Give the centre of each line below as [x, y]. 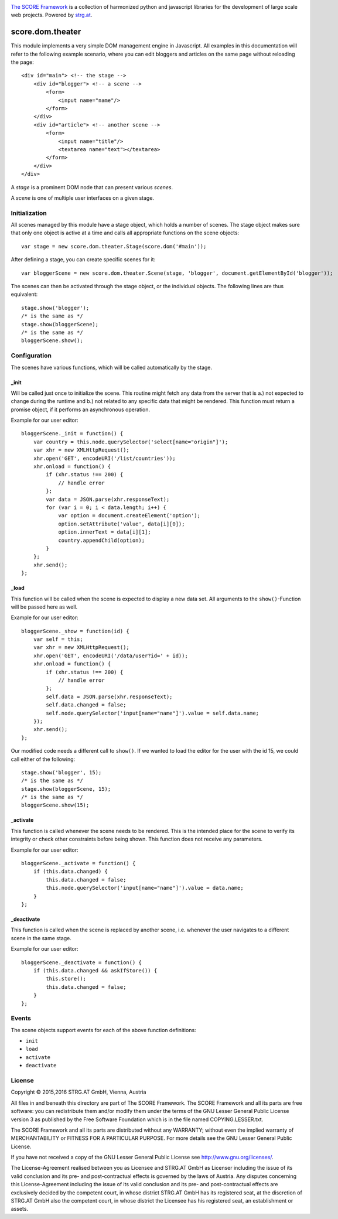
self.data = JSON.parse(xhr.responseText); [109, 696]
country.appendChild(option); [102, 540]
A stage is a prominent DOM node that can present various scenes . [92, 187]
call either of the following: [43, 759]
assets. [20, 1209]
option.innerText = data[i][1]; [105, 532]
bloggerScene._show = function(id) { [76, 631]
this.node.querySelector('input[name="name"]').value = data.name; [145, 888]
